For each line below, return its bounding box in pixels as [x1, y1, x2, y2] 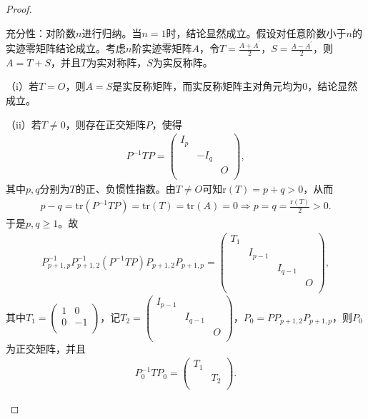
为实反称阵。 [152, 54, 213, 69]
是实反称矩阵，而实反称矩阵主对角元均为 [112, 79, 303, 94]
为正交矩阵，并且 [6, 340, 86, 355]
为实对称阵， [86, 54, 147, 69]
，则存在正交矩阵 [65, 116, 146, 131]
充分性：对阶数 [6, 25, 76, 40]
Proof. [6, 1, 32, 16]
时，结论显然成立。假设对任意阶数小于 [166, 25, 347, 40]
